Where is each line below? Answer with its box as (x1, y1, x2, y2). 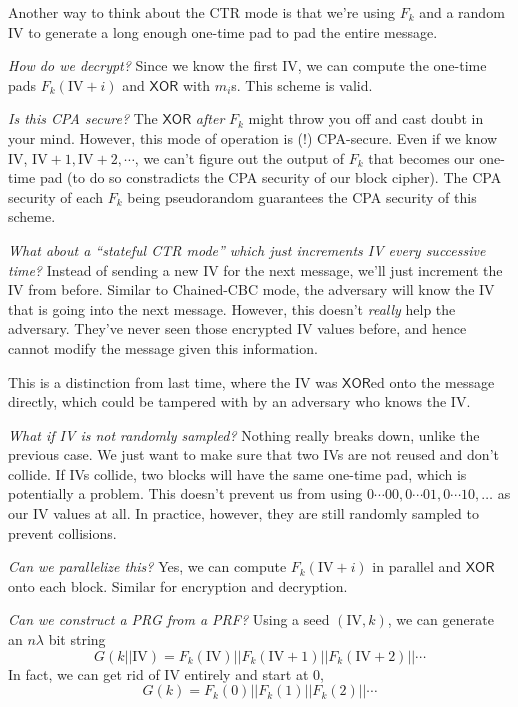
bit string (48, 629, 106, 650)
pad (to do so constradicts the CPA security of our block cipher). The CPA (39, 167, 502, 188)
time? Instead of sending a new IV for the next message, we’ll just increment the (8, 259, 503, 280)
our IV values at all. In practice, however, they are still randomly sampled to (8, 503, 479, 524)
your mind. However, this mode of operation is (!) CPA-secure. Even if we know (8, 127, 498, 148)
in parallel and (372, 556, 462, 577)
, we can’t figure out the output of (134, 147, 345, 168)
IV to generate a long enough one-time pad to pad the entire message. (8, 21, 438, 42)
